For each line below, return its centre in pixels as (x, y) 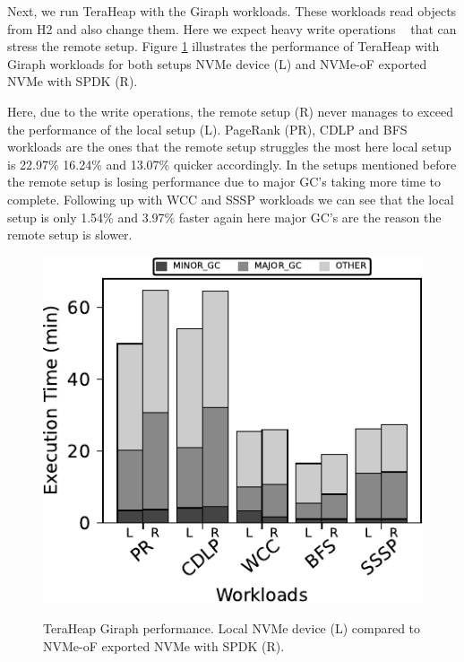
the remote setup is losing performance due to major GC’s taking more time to (224, 182)
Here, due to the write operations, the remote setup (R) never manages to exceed (230, 111)
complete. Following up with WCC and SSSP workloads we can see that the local (231, 199)
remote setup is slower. (70, 235)
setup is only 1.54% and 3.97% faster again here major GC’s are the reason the (224, 217)
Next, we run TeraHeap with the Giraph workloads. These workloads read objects (232, 11)
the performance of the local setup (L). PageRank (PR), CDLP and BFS (207, 129)
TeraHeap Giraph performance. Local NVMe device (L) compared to (232, 628)
